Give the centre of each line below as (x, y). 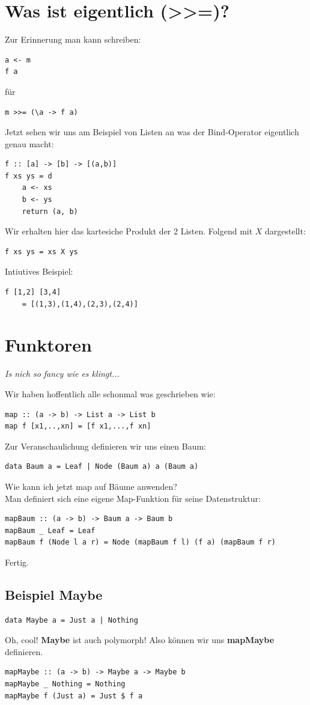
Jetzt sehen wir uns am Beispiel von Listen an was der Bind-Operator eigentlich (152, 132)
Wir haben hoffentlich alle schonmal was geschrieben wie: (110, 393)
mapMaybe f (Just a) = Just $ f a (74, 696)
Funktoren (48, 345)
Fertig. (17, 562)
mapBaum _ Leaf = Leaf (50, 530)
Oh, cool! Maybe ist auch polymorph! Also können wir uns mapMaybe (140, 640)
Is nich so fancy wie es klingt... (62, 374)
